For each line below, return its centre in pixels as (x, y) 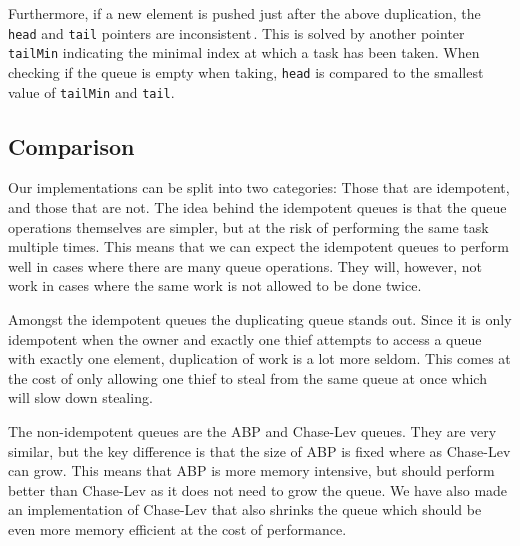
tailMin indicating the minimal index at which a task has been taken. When (244, 52)
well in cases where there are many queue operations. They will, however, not (245, 265)
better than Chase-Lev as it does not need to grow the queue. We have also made (258, 489)
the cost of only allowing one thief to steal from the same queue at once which (247, 377)
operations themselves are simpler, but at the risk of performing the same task (248, 226)
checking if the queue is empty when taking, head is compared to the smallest (246, 71)
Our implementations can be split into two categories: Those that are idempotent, (259, 187)
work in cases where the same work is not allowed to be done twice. (215, 285)
